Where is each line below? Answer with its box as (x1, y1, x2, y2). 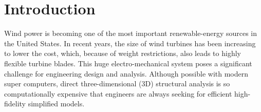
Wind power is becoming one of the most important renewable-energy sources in (4, 28, 257, 39)
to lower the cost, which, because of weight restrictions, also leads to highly (4, 48, 241, 59)
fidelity (4, 98, 26, 109)
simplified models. (28, 98, 85, 109)
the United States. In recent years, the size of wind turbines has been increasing (4, 38, 256, 48)
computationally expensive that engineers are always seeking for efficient (4, 88, 232, 99)
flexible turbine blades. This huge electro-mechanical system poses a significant (4, 58, 252, 68)
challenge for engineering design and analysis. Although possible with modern (4, 68, 248, 79)
